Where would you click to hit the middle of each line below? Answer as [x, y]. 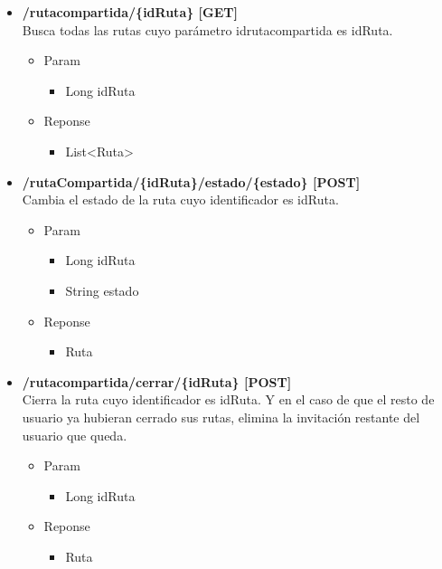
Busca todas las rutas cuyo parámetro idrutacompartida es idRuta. [207, 29]
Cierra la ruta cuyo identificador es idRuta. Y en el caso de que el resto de [228, 399]
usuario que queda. [75, 435]
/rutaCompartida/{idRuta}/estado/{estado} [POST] [191, 181]
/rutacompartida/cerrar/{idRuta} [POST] [157, 381]
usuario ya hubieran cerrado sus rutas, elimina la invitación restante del [221, 417]
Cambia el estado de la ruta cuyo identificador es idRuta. [180, 199]
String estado [102, 290]
